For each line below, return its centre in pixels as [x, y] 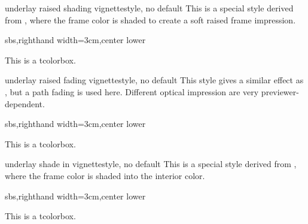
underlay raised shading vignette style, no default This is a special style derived [149, 8]
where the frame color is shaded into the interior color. [105, 175]
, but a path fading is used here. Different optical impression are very [132, 91]
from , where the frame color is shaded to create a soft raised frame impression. [150, 19]
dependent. [25, 103]
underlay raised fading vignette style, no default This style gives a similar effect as [154, 80]
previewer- [280, 91]
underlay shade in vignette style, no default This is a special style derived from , [151, 164]
